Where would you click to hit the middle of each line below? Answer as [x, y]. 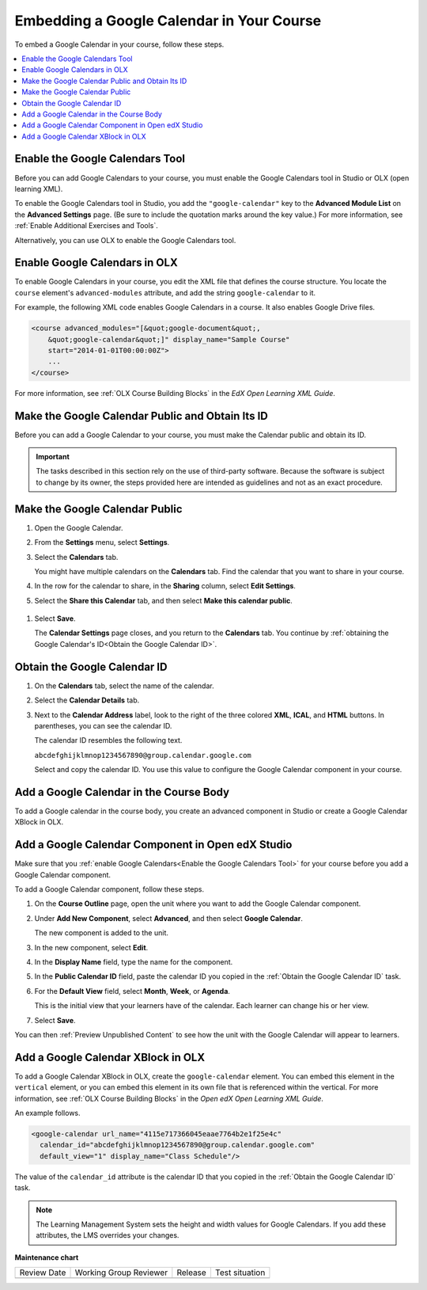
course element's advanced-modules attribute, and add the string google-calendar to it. [165, 292]
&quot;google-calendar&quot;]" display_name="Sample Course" [169, 339]
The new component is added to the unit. [102, 933]
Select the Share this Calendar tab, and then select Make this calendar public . [163, 600]
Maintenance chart [47, 1257]
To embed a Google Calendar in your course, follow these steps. [119, 44]
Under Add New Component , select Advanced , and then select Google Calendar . [169, 918]
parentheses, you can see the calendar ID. [103, 725]
